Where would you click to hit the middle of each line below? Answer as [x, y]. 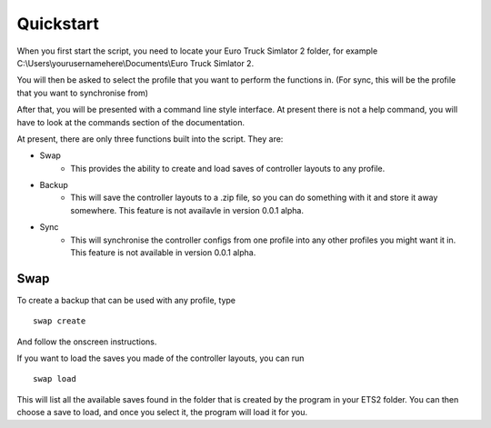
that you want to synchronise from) [83, 93]
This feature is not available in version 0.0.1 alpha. [163, 253]
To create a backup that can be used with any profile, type [126, 300]
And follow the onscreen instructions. [87, 342]
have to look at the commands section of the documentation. [131, 122]
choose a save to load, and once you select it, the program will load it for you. [162, 413]
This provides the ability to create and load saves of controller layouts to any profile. [228, 168]
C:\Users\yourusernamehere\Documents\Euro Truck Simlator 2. [135, 63]
